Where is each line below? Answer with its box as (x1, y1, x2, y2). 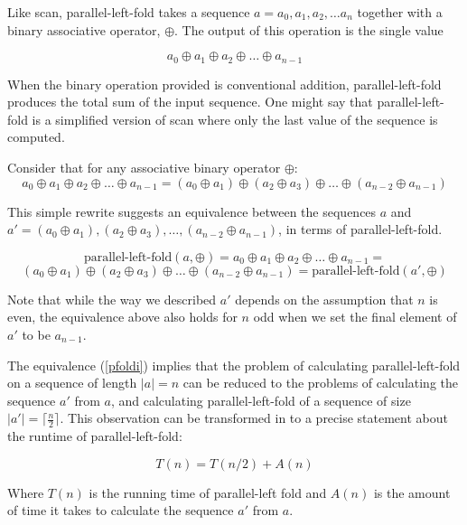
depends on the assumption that (235, 289, 414, 308)
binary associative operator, (7, 20, 161, 39)
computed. (7, 127, 65, 146)
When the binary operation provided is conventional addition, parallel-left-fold (7, 74, 442, 93)
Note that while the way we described (7, 289, 217, 308)
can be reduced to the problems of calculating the (182, 373, 459, 392)
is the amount (373, 483, 451, 502)
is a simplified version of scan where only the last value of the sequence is (32, 109, 438, 128)
